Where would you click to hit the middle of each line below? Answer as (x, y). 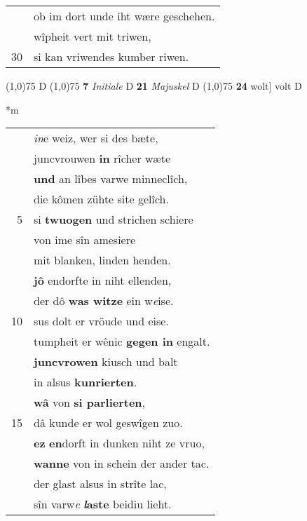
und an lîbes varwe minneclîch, (111, 179)
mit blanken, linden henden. (102, 260)
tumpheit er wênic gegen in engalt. (122, 341)
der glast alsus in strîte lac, (100, 484)
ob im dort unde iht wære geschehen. (124, 16)
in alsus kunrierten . (86, 382)
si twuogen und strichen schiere (114, 219)
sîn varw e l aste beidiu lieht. (103, 504)
